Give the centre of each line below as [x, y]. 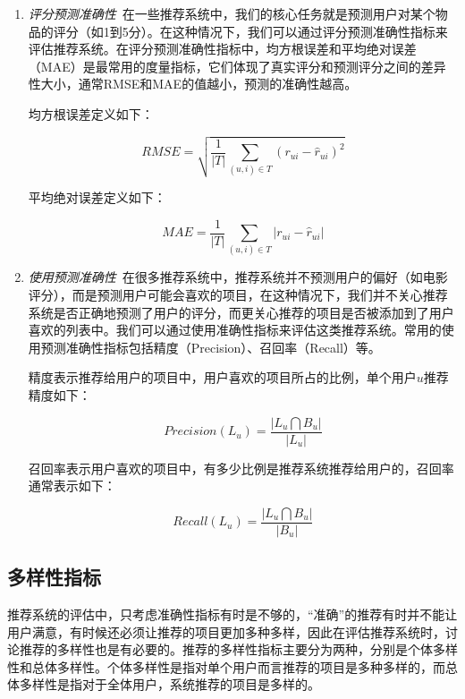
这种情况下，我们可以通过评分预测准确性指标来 [310, 31]
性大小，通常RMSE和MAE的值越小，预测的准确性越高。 [193, 84]
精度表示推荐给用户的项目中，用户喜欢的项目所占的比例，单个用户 [222, 377]
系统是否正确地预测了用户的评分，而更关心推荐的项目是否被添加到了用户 [241, 312]
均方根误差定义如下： [91, 113]
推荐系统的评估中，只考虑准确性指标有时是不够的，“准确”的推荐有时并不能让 [232, 614]
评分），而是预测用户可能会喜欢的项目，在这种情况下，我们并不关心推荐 [238, 295]
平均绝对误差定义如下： [97, 197]
